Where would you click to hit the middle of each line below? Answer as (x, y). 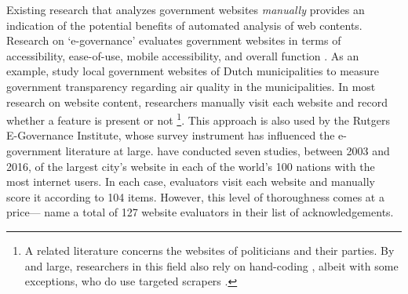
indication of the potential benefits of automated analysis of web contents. (184, 25)
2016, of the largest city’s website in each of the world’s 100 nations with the (191, 166)
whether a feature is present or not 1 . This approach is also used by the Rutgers (198, 119)
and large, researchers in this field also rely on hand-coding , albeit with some (211, 265)
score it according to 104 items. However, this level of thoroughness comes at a (195, 196)
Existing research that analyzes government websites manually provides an (186, 9)
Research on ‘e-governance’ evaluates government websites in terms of (174, 40)
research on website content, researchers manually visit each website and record (197, 102)
